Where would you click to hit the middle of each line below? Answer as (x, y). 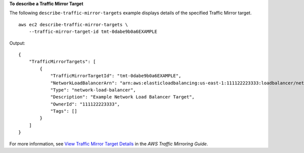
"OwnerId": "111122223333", (85, 104)
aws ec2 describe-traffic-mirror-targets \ (73, 24)
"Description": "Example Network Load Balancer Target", (123, 97)
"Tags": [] (64, 111)
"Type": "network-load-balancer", (93, 90)
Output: (17, 43)
